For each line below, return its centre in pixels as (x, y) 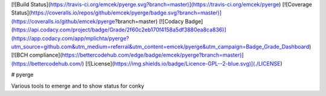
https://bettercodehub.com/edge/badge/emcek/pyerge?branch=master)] (153, 55)
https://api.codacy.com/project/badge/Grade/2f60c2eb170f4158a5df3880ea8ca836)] (120, 30)
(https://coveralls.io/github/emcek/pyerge (63, 21)
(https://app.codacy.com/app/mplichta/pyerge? (70, 38)
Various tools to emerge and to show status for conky (78, 86)
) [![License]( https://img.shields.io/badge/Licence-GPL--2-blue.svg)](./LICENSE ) (182, 63)
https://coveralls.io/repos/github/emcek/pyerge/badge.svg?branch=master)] (126, 13)
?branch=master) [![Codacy (149, 21)
